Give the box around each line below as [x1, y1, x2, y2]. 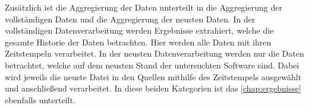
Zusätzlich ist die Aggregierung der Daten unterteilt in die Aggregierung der [5, 1, 282, 13]
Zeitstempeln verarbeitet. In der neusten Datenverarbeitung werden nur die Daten [5, 47, 304, 60]
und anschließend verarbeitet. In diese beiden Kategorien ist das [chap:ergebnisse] [5, 82, 301, 94]
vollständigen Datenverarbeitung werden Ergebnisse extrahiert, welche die [5, 24, 274, 37]
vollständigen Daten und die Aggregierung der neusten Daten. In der [5, 12, 256, 25]
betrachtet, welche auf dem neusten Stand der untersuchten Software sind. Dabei [5, 58, 299, 71]
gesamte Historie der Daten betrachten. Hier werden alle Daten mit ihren [5, 35, 272, 48]
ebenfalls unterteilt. [5, 93, 75, 106]
